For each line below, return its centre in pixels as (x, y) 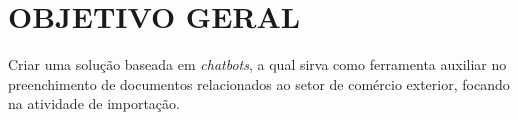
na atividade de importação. (94, 103)
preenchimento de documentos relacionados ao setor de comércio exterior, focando (259, 83)
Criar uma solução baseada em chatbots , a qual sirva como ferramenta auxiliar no (257, 64)
